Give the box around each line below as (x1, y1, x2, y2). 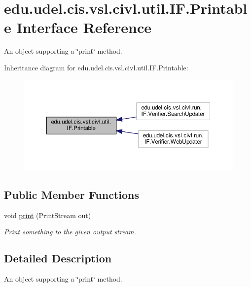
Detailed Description (4, 251, 112, 266)
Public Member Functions (4, 187, 139, 202)
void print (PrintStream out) (4, 210, 91, 220)
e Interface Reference (4, 17, 151, 37)
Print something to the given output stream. (4, 226, 136, 237)
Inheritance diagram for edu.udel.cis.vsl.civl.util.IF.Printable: (4, 62, 188, 72)
